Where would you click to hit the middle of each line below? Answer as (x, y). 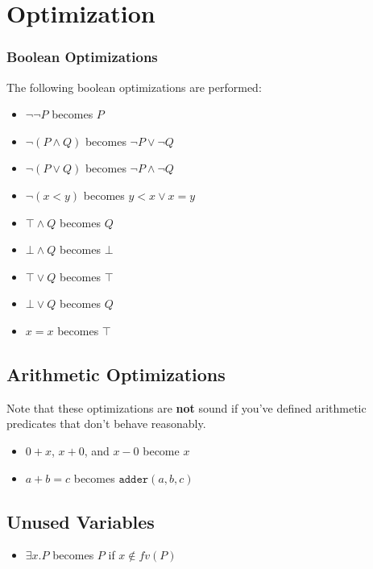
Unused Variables (81, 521)
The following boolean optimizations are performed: (134, 87)
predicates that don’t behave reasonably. (106, 424)
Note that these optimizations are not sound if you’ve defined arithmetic (186, 407)
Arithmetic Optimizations (116, 374)
